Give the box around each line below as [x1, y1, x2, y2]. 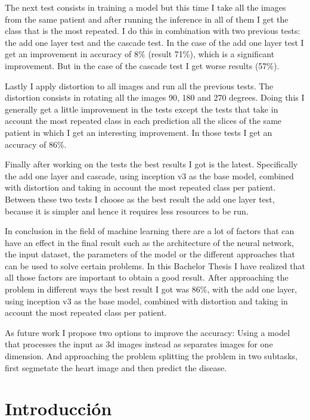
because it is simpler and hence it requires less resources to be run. [5, 204, 249, 217]
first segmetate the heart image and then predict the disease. [5, 361, 227, 374]
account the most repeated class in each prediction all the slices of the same [5, 114, 282, 127]
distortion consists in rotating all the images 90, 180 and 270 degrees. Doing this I [5, 91, 305, 104]
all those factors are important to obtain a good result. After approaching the [5, 271, 289, 284]
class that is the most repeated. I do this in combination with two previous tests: [5, 24, 300, 37]
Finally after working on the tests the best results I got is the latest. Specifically [5, 158, 298, 170]
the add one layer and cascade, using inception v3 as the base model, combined [5, 169, 294, 182]
